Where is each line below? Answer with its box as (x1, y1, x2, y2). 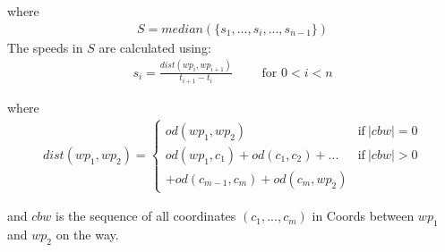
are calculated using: (98, 38, 211, 56)
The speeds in (7, 38, 83, 56)
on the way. (56, 225, 119, 244)
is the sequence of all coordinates (56, 206, 236, 225)
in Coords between (312, 206, 415, 225)
